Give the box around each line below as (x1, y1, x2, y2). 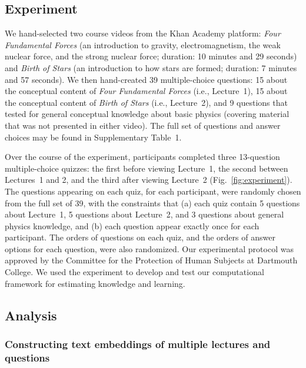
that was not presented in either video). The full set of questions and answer (5, 119, 281, 131)
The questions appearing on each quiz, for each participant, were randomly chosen (5, 185, 301, 197)
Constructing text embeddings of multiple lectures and (5, 336, 271, 351)
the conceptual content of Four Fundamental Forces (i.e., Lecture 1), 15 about (5, 85, 288, 97)
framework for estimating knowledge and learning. (5, 277, 185, 289)
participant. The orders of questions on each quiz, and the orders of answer (5, 231, 275, 243)
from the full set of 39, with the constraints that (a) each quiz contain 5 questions (5, 196, 300, 209)
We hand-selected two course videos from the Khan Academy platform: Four (5, 27, 281, 39)
